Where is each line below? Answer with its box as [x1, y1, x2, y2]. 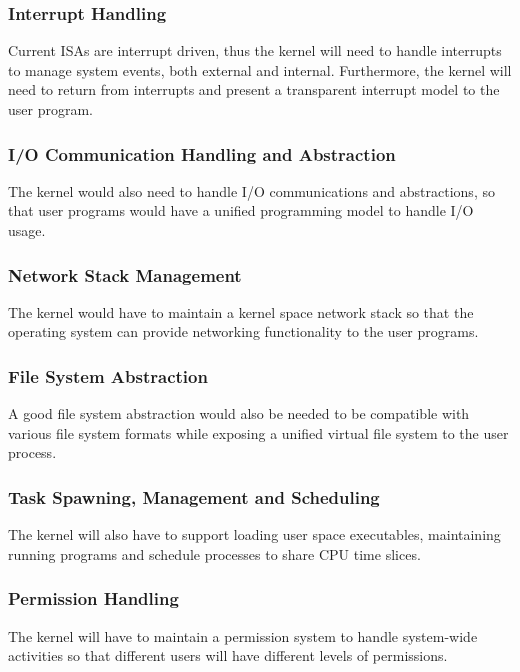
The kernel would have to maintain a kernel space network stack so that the [8, 301, 474, 322]
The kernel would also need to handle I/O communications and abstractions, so [8, 180, 495, 201]
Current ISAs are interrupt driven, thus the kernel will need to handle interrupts [8, 40, 502, 61]
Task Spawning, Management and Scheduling [8, 484, 380, 509]
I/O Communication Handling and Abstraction [8, 141, 396, 166]
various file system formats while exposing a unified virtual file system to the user [8, 422, 509, 443]
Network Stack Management [8, 262, 242, 287]
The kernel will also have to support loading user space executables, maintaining [8, 524, 501, 545]
